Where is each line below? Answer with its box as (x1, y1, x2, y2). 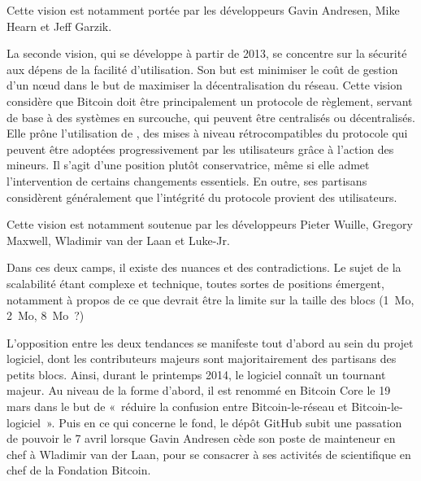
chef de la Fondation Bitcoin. (7, 461, 151, 479)
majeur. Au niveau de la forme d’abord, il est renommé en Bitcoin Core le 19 (7, 382, 391, 399)
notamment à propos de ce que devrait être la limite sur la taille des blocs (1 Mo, (7, 291, 414, 308)
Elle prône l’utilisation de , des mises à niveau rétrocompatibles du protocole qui (7, 125, 408, 142)
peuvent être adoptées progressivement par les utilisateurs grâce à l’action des (7, 140, 394, 157)
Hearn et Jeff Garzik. (7, 17, 112, 34)
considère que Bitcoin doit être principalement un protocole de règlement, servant (7, 92, 413, 109)
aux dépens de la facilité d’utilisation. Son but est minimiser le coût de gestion (7, 60, 398, 77)
